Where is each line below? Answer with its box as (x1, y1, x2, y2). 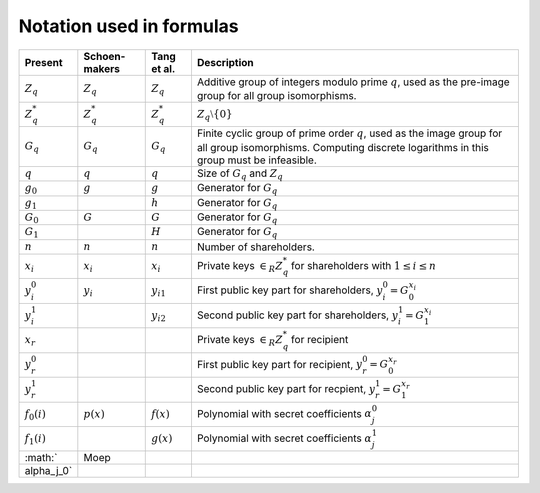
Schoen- (83, 49, 126, 63)
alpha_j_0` (24, 464, 73, 478)
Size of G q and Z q (196, 166, 284, 182)
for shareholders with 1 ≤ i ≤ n (290, 258, 437, 272)
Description (196, 55, 254, 69)
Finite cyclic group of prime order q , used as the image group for (196, 126, 503, 140)
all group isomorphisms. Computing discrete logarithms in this (196, 140, 489, 154)
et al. (151, 61, 176, 75)
